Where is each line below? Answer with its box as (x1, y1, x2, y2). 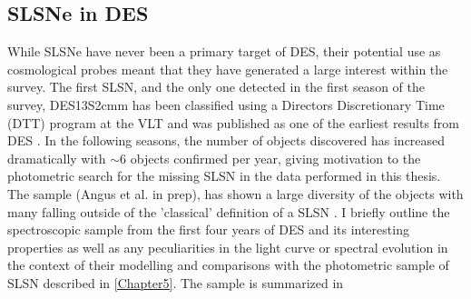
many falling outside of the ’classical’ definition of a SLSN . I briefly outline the (7, 202, 450, 221)
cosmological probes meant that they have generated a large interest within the (7, 59, 448, 78)
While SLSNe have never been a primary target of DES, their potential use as (7, 42, 441, 61)
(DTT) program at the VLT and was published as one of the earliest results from (7, 113, 460, 132)
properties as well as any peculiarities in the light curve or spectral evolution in (7, 237, 448, 256)
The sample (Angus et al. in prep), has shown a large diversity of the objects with (7, 184, 464, 203)
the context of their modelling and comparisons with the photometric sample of (7, 255, 449, 274)
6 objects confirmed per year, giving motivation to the (120, 148, 421, 167)
